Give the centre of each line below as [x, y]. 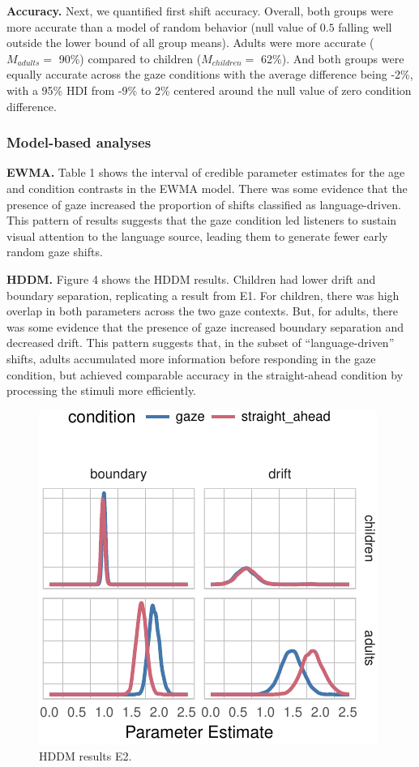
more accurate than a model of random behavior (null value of [162, 26]
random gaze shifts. [55, 252]
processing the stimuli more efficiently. [102, 390]
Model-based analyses [79, 142]
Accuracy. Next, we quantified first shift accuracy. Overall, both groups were [200, 11]
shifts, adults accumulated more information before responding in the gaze [191, 358]
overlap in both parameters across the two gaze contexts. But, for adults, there [202, 311]
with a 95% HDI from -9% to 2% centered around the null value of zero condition [209, 90]
